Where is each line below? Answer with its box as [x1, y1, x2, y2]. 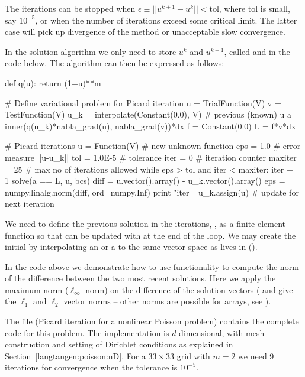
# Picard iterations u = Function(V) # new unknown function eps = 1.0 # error [5, 139, 301, 152]
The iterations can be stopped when [5, 2, 136, 14]
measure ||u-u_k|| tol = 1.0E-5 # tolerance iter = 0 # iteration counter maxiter [5, 151, 297, 163]
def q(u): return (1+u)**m [5, 76, 101, 89]
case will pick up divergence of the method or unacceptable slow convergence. [5, 25, 285, 38]
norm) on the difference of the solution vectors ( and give [85, 283, 293, 295]
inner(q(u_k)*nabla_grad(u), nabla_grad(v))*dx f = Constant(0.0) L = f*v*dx [5, 119, 296, 132]
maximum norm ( [5, 283, 69, 295]
